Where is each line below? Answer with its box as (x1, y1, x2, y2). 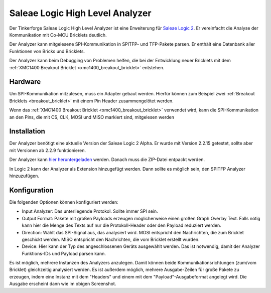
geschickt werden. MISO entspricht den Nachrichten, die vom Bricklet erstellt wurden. (22, 236, 200, 242)
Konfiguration (9, 186, 54, 194)
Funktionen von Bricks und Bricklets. (9, 48, 85, 54)
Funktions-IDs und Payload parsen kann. (22, 250, 106, 256)
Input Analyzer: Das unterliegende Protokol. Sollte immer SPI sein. (22, 208, 158, 214)
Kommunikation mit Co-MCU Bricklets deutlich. (9, 32, 107, 38)
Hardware (9, 78, 41, 86)
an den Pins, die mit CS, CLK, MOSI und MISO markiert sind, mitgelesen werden (9, 114, 175, 120)
